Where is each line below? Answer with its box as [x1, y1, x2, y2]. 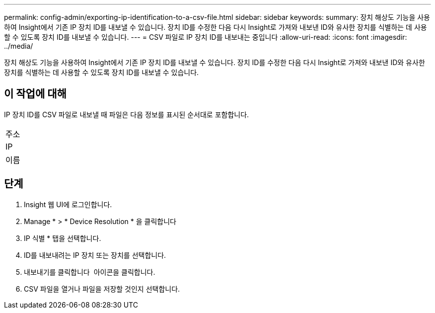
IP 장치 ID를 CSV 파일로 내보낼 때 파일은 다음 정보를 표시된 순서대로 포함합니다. [4, 110, 249, 119]
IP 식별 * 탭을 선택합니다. [24, 234, 101, 242]
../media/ [4, 42, 33, 50]
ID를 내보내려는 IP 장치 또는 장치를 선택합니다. [24, 250, 166, 259]
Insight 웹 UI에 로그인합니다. [24, 200, 112, 209]
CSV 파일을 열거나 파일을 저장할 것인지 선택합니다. [24, 284, 180, 293]
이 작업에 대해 [4, 87, 67, 100]
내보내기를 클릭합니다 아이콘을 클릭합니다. [24, 267, 155, 276]
